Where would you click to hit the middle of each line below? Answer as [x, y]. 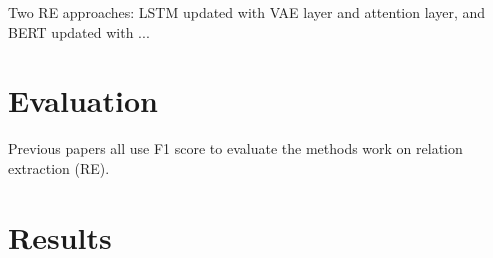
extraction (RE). [59, 167]
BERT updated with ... [79, 31]
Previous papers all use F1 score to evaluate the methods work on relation [235, 148]
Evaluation [83, 100]
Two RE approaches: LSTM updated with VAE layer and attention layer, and [247, 12]
